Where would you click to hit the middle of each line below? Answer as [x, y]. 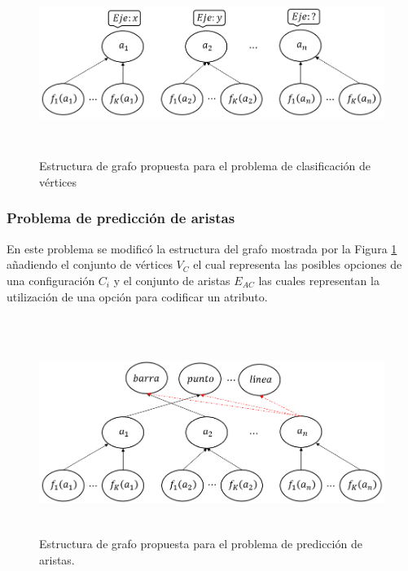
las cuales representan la [319, 280]
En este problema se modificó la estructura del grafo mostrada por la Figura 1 [202, 248]
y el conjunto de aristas [172, 280]
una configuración [51, 280]
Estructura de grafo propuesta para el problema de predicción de [201, 543]
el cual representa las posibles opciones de [298, 264]
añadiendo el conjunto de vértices [90, 264]
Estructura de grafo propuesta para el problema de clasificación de [205, 166]
